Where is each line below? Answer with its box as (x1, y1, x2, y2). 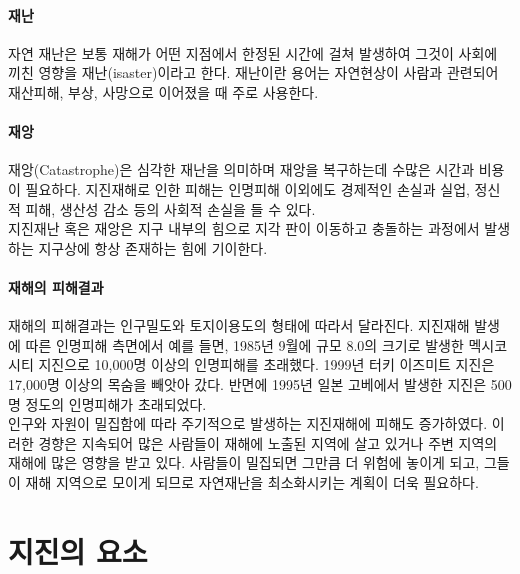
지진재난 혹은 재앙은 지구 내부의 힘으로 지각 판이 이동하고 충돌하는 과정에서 (8, 218, 480, 239)
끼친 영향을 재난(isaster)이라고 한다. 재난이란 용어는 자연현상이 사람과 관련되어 (8, 62, 499, 83)
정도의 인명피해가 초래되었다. (25, 393, 207, 414)
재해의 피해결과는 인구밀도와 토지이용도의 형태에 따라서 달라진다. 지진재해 (8, 315, 470, 336)
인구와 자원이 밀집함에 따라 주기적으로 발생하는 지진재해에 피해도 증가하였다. (8, 413, 488, 434)
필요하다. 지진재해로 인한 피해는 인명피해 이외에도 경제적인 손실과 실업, (25, 178, 470, 199)
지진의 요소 (8, 530, 148, 571)
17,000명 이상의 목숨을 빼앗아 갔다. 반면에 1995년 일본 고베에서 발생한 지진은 (8, 373, 487, 394)
